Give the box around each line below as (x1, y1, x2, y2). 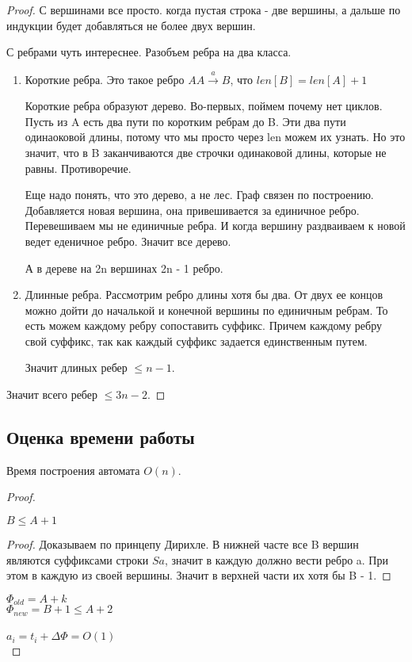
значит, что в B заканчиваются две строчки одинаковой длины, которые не (25, 143, 387, 160)
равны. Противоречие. (25, 159, 132, 176)
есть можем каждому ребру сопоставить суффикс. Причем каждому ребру (25, 317, 383, 334)
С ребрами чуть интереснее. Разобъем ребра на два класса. (6, 44, 292, 60)
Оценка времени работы (6, 425, 195, 450)
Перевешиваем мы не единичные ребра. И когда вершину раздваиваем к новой (25, 217, 406, 234)
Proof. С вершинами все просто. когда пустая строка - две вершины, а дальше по (6, 2, 401, 17)
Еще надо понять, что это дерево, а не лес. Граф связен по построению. (25, 186, 374, 203)
